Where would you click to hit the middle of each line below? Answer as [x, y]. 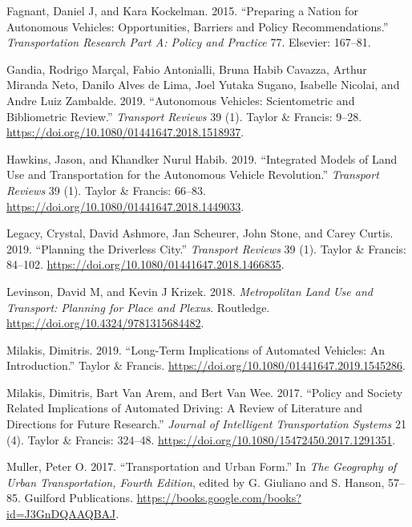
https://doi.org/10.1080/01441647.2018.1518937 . [125, 132]
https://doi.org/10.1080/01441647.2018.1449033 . [125, 206]
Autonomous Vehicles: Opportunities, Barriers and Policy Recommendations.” [198, 26]
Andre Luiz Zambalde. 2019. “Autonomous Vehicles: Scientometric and [181, 100]
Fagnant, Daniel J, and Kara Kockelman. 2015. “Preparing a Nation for [182, 10]
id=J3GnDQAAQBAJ [61, 514]
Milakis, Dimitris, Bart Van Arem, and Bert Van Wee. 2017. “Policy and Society [205, 392]
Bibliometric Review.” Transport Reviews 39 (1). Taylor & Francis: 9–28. [184, 116]
